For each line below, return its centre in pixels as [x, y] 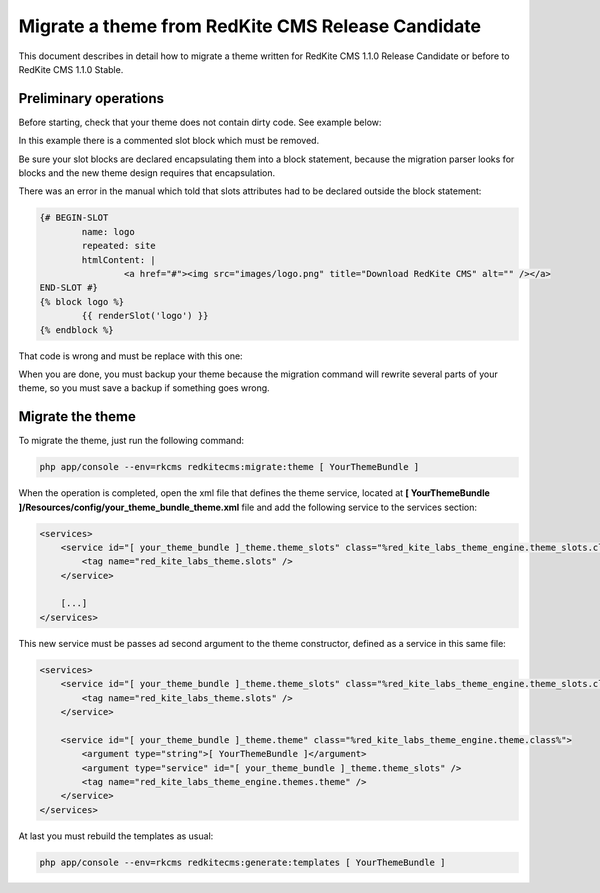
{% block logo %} [82, 301]
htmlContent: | [119, 259]
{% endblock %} [76, 329]
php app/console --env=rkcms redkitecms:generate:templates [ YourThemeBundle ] [242, 862]
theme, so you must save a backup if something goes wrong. [144, 388]
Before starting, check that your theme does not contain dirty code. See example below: [200, 122]
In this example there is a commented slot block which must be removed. [169, 141]
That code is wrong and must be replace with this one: [131, 356]
